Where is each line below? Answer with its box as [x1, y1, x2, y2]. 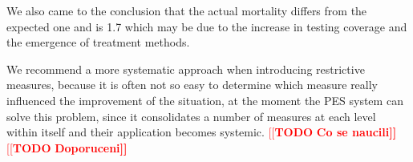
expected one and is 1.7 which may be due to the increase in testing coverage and [6, 18, 407, 34]
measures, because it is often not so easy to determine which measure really [6, 76, 379, 93]
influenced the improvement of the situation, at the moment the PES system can [6, 91, 403, 108]
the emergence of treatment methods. [6, 34, 190, 51]
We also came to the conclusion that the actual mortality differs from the [6, 2, 367, 18]
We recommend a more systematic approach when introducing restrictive [6, 60, 365, 77]
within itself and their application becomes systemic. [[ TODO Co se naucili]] [6, 124, 397, 140]
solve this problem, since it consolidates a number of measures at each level [6, 107, 376, 124]
